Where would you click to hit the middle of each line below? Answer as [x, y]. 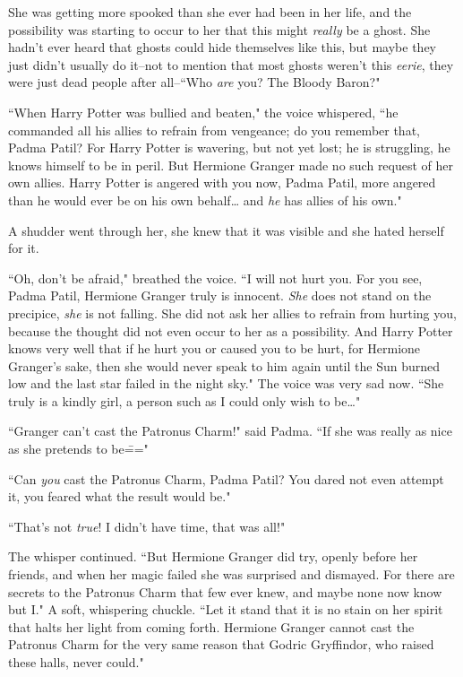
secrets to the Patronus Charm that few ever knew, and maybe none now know [225, 591]
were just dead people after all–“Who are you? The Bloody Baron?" [194, 82]
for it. [24, 248]
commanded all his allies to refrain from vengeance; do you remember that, [214, 130]
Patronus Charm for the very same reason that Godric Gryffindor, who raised [221, 644]
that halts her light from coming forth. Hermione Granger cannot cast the [211, 626]
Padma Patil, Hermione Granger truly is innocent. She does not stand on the [220, 295]
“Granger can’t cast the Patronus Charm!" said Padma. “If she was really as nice [230, 431]
